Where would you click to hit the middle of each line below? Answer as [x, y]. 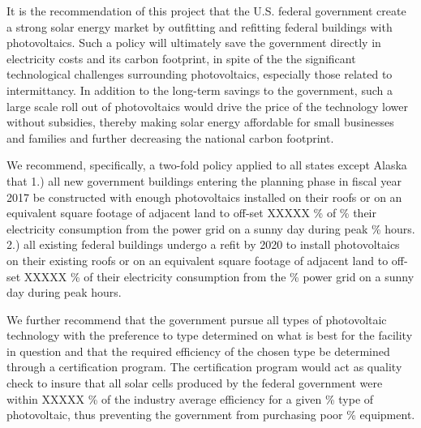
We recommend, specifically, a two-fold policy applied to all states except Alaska [207, 165]
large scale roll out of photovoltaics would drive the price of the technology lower [207, 106]
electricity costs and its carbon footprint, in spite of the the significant [181, 58]
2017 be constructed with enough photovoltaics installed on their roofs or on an [204, 197]
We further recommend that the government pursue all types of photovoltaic [197, 319]
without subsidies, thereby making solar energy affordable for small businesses [200, 122]
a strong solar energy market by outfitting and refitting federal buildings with [200, 26]
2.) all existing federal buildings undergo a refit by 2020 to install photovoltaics [203, 244]
